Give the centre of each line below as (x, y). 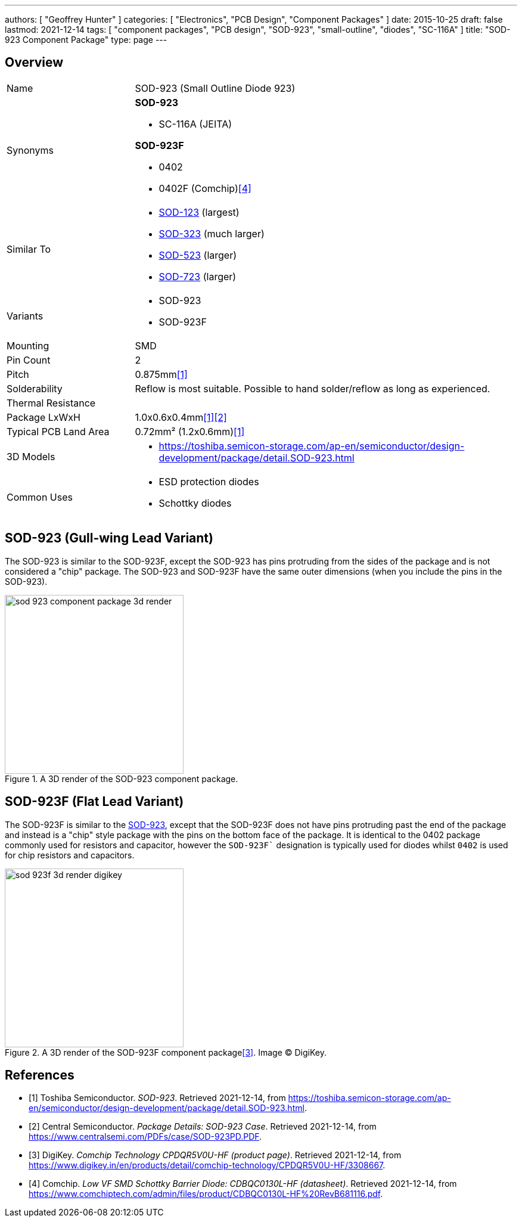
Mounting (28, 345)
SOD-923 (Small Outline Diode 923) (215, 88)
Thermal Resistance (51, 403)
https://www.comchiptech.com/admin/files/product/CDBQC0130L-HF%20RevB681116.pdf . (206, 1194)
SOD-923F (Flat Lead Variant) (94, 802)
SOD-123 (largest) (199, 212)
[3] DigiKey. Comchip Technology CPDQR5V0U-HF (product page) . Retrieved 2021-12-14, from (215, 1155)
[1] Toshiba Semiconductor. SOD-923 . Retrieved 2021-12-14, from (157, 1098)
